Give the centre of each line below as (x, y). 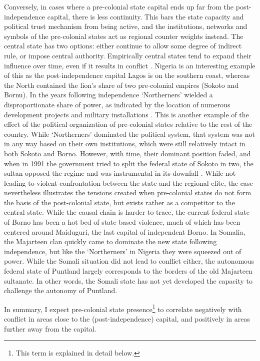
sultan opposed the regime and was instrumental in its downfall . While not (120, 173)
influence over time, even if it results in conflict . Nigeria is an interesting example (130, 65)
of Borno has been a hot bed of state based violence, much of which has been (122, 222)
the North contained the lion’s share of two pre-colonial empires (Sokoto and (121, 85)
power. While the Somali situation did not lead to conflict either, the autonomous (129, 261)
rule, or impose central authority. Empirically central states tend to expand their (128, 55)
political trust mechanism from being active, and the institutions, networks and (126, 26)
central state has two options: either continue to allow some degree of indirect (123, 46)
